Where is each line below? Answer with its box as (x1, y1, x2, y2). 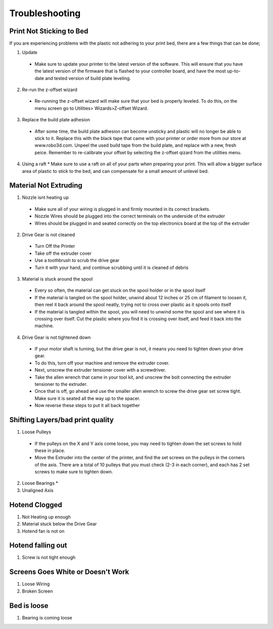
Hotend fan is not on (22, 528, 65, 534)
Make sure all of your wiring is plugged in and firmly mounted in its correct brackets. (34, 206, 211, 212)
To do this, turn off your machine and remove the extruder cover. (34, 360, 170, 366)
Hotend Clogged (9, 501, 63, 509)
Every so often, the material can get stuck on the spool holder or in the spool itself (34, 287, 206, 293)
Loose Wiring (22, 581, 50, 587)
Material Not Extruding (9, 181, 83, 190)
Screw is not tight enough (22, 554, 76, 561)
